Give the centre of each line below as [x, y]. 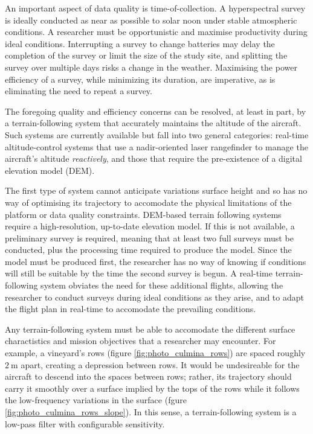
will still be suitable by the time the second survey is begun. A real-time [139, 273]
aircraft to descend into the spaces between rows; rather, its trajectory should [148, 376]
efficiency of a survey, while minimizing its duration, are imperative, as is [140, 79]
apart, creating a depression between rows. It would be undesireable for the [160, 364]
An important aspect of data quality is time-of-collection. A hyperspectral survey [155, 8]
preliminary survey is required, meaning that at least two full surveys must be [149, 238]
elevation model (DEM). [50, 170]
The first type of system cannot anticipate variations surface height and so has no [156, 190]
